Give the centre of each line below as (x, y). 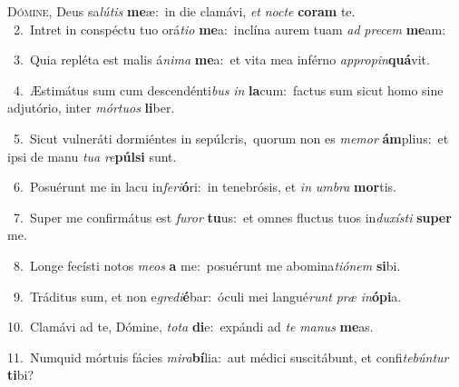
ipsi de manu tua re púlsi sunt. (92, 156)
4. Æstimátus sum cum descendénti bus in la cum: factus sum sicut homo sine (228, 89)
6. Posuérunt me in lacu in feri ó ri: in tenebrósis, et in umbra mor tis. (205, 187)
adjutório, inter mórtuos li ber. (91, 108)
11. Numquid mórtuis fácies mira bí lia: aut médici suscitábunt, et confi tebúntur (228, 357)
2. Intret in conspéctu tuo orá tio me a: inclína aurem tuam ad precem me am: (229, 29)
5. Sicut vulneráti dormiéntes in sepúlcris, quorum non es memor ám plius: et (231, 138)
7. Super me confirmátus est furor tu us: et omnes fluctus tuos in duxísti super (232, 217)
